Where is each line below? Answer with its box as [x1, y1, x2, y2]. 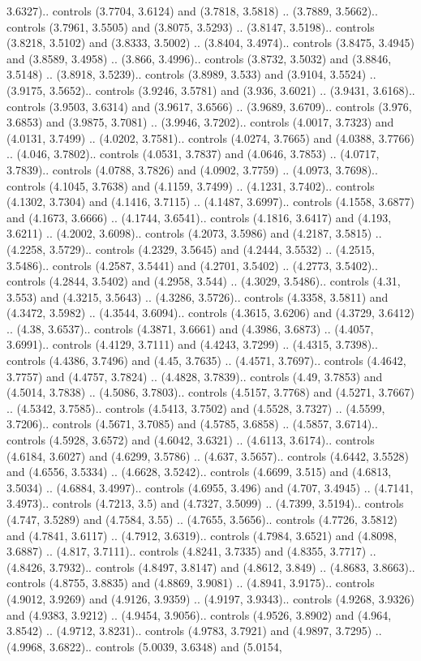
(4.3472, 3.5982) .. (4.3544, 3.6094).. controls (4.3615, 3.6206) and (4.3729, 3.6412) [6, 304, 415, 321]
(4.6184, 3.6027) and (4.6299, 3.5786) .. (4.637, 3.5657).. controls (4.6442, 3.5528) [6, 447, 409, 464]
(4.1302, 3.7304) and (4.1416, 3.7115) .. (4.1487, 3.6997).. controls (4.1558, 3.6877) [6, 193, 415, 210]
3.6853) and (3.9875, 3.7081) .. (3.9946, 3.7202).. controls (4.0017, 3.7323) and [6, 114, 394, 131]
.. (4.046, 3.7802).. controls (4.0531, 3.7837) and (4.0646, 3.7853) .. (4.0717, [6, 145, 380, 162]
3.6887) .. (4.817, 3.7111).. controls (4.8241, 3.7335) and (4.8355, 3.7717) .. [6, 543, 376, 560]
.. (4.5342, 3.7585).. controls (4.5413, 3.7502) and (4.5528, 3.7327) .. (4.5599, [6, 399, 385, 416]
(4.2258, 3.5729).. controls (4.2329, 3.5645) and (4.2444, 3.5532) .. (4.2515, [6, 240, 375, 257]
